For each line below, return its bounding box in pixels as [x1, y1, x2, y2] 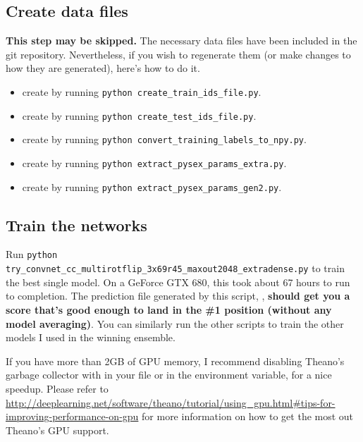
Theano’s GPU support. [6, 422, 109, 437]
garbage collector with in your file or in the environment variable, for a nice [6, 367, 332, 382]
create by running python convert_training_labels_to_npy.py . [22, 132, 307, 147]
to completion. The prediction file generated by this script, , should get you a [6, 288, 350, 303]
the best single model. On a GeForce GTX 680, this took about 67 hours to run [6, 274, 350, 289]
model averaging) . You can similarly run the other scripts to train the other [6, 316, 344, 331]
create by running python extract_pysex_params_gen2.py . [22, 179, 282, 194]
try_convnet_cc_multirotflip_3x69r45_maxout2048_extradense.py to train [6, 261, 345, 276]
